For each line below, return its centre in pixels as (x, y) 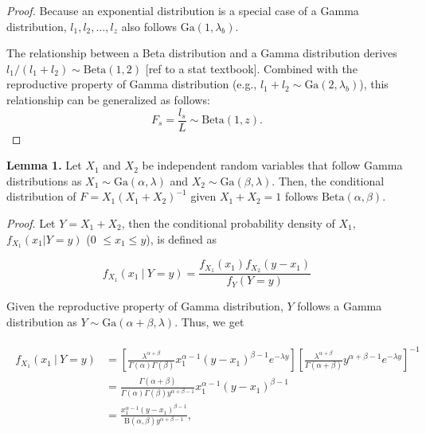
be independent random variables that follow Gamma (272, 165)
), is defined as (182, 238)
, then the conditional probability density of (228, 223)
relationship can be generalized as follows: (108, 99)
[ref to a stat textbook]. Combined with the (251, 68)
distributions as (44, 180)
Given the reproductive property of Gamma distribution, (145, 306)
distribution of (41, 196)
